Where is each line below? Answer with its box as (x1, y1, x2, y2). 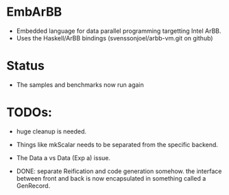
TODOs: (6, 105, 53, 120)
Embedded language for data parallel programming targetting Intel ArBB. (16, 27, 221, 35)
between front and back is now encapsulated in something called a (16, 174, 206, 182)
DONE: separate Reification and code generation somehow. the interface (16, 167, 222, 175)
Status (6, 58, 45, 74)
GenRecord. (16, 181, 51, 190)
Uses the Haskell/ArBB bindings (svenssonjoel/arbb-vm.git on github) (16, 34, 213, 42)
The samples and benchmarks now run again (16, 80, 145, 89)
